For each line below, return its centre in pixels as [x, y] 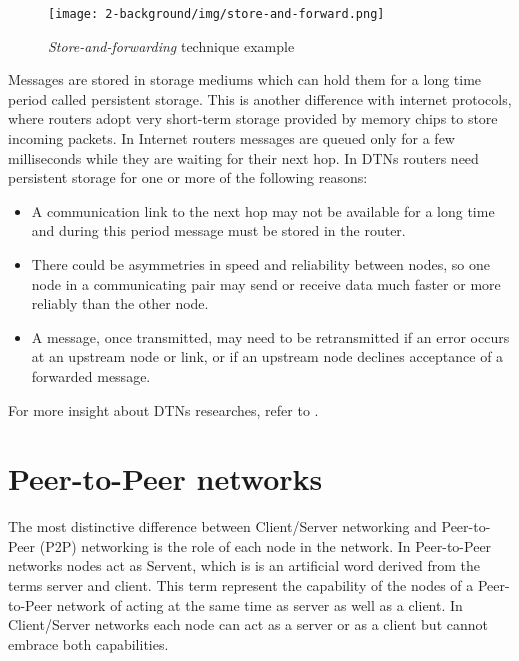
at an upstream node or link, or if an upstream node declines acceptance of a [267, 356]
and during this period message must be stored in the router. [218, 230]
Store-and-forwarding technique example [171, 45]
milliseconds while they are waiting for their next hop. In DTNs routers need [243, 157]
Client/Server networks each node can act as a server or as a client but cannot [248, 624]
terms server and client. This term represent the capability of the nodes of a [241, 585]
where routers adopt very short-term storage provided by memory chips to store [253, 118]
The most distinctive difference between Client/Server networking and [222, 526]
